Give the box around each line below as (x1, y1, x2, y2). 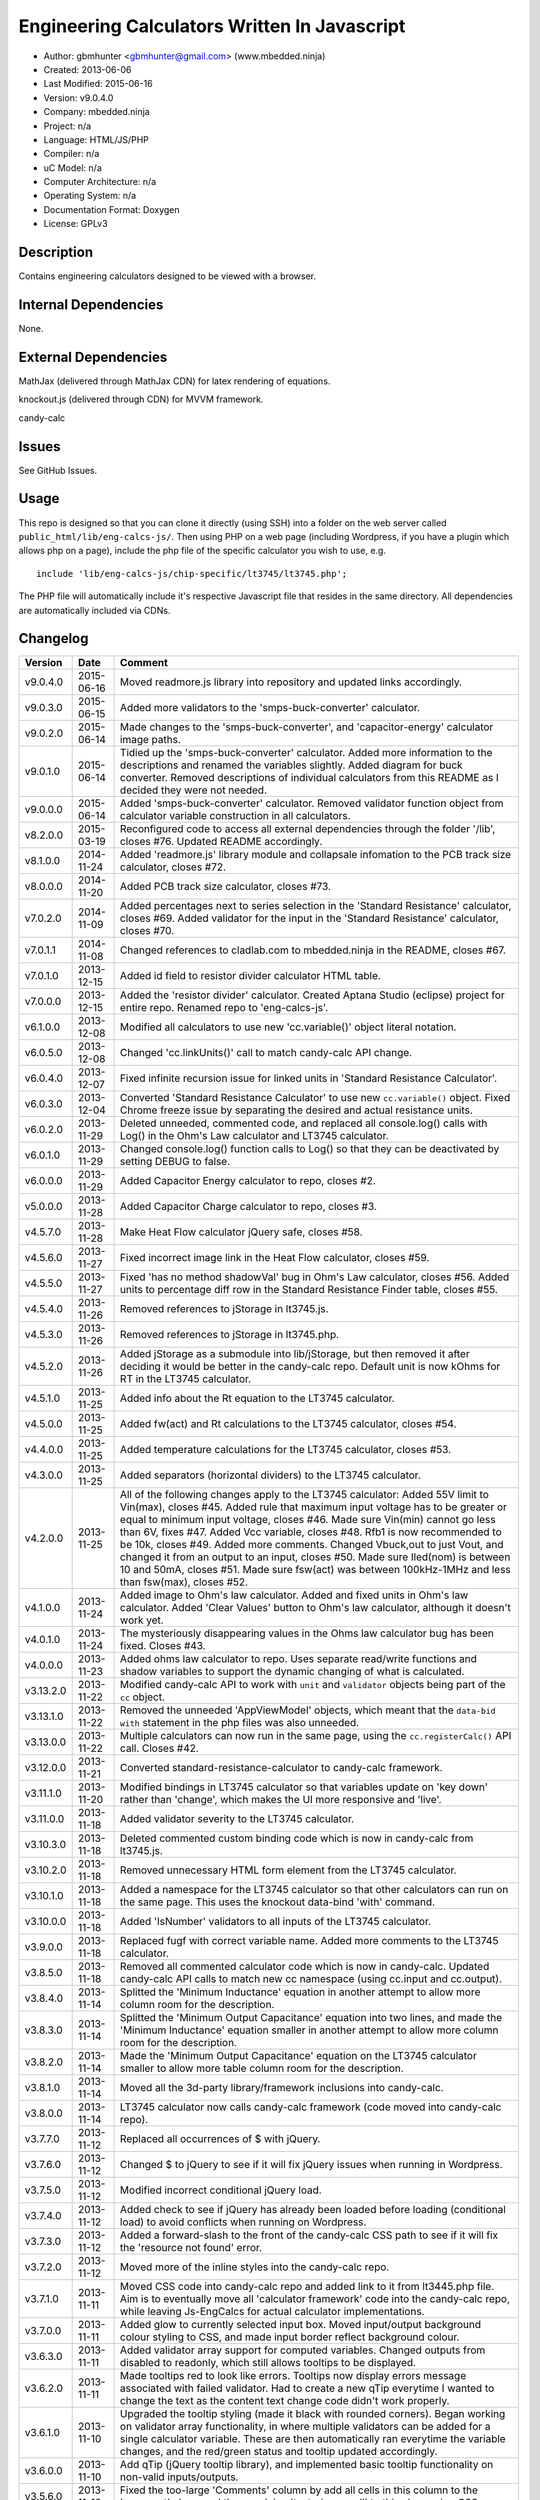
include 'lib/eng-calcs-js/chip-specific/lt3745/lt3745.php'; (36, 568, 348, 579)
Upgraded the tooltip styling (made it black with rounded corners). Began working (120, 2407, 506, 2421)
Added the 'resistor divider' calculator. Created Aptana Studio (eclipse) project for (120, 988, 505, 1002)
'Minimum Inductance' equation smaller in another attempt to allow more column (120, 2023, 499, 2037)
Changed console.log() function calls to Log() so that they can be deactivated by (120, 1142, 500, 1156)
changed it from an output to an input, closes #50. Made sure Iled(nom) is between (120, 1550, 511, 1564)
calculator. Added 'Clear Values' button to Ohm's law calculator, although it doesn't (120, 1601, 512, 1615)
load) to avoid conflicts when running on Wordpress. (120, 2215, 367, 2229)
